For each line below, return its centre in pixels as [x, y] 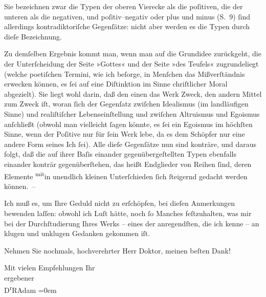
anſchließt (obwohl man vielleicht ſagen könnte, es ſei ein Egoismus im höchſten [128, 124]
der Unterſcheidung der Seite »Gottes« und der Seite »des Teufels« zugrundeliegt [131, 63]
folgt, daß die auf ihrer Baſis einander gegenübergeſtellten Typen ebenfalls [120, 154]
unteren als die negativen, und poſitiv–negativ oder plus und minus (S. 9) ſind [127, 16]
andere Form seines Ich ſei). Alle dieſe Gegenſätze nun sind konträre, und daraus [130, 144]
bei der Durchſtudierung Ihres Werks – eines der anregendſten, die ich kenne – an [132, 223]
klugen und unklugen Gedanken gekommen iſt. [77, 233]
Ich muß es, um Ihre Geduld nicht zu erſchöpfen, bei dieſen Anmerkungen [120, 203]
